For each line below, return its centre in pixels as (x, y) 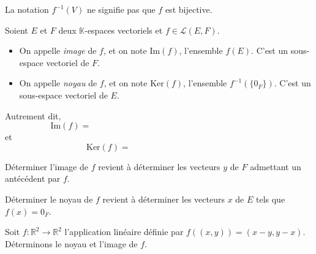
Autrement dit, (33, 115)
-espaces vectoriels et (124, 30)
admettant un (276, 166)
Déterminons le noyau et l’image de (71, 243)
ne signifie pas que (121, 9)
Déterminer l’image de (47, 166)
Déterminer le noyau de (49, 199)
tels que (270, 199)
